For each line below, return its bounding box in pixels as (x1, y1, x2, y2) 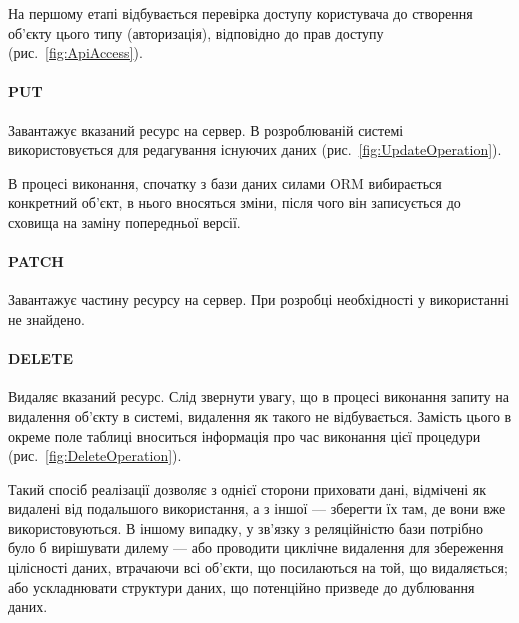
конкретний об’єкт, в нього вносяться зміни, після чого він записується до (8, 192, 461, 213)
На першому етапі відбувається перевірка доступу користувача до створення (8, 3, 473, 23)
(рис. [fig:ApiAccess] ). (8, 42, 143, 63)
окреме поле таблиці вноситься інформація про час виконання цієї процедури (8, 425, 481, 446)
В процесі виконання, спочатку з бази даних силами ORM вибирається (8, 172, 442, 193)
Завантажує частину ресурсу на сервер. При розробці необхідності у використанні (8, 289, 509, 310)
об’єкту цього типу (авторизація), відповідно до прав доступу (8, 22, 384, 43)
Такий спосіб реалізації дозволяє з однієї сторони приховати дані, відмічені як (8, 478, 486, 499)
